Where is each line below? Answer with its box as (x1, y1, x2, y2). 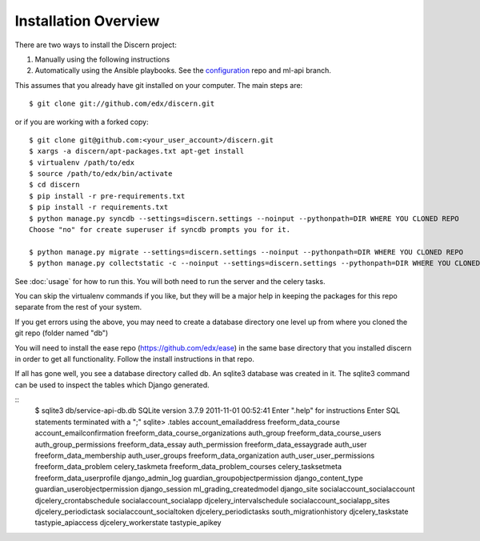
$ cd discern (29, 180, 80, 190)
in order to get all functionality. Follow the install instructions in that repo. (14, 354, 255, 363)
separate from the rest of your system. (14, 303, 142, 312)
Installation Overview (14, 12, 160, 30)
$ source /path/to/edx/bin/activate (29, 169, 173, 178)
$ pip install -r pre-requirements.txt (29, 191, 186, 200)
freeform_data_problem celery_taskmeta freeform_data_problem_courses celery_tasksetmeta (34, 462, 342, 471)
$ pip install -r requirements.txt (29, 202, 169, 212)
